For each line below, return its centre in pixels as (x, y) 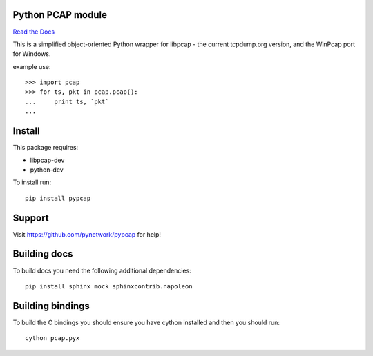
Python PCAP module (60, 15)
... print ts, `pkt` (67, 101)
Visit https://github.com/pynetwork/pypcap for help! (87, 234)
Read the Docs (34, 32)
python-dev (47, 170)
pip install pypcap (58, 198)
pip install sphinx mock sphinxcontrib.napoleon (109, 286)
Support (31, 218)
